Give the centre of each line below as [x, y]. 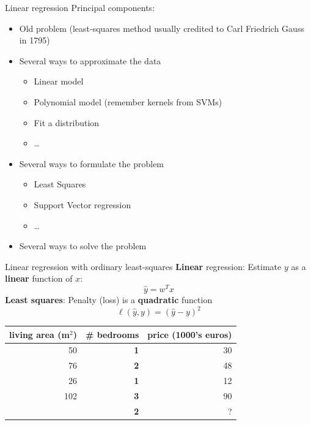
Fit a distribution [67, 122]
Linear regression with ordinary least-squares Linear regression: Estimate [143, 266]
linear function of [39, 278]
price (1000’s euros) [190, 334]
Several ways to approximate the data [90, 60]
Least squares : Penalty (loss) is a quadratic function [109, 299]
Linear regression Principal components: [80, 7]
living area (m [39, 334]
